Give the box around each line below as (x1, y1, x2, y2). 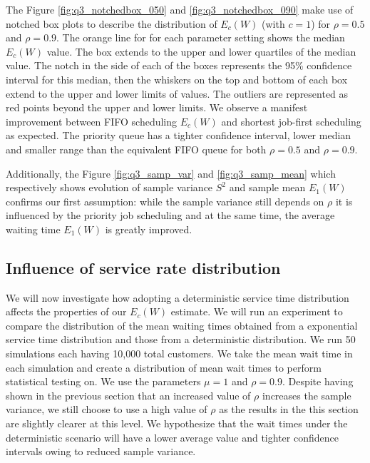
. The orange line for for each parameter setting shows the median (56, 30, 345, 45)
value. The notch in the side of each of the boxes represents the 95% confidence (6, 58, 352, 73)
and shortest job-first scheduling (221, 113, 361, 128)
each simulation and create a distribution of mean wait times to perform (6, 360, 322, 375)
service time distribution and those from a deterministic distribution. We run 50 (6, 332, 356, 347)
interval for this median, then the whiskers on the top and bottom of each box (6, 71, 348, 86)
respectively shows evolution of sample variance (6, 180, 213, 195)
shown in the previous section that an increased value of (6, 387, 251, 402)
